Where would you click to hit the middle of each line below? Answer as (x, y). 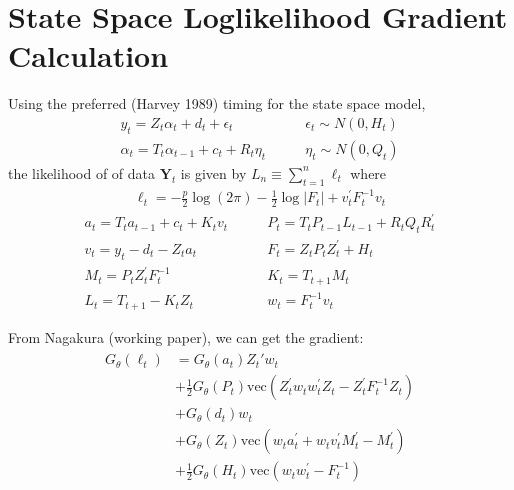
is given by (213, 172)
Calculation (88, 55)
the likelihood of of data (82, 172)
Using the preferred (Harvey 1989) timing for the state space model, (217, 103)
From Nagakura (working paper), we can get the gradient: (186, 336)
